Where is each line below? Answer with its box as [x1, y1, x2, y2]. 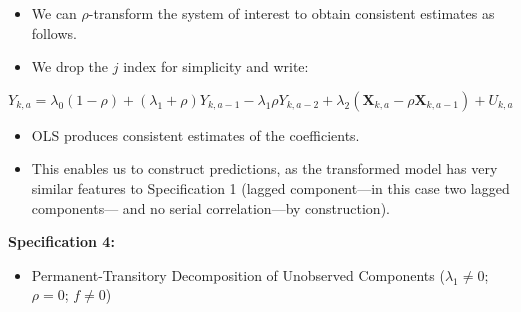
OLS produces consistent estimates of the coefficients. [31, 124, 360, 145]
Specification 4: [8, 231, 115, 252]
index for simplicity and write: [123, 56, 309, 77]
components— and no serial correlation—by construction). [31, 197, 390, 218]
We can [31, 3, 77, 23]
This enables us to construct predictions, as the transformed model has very [31, 158, 498, 179]
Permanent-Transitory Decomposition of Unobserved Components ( [31, 264, 445, 285]
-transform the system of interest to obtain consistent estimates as [88, 3, 495, 23]
